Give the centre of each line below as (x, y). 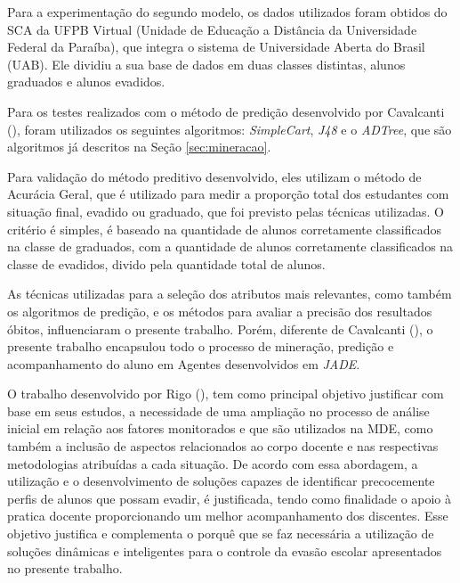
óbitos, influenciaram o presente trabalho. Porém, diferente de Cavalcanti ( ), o (220, 328)
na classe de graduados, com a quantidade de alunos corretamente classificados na (230, 246)
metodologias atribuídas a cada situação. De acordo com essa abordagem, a (213, 463)
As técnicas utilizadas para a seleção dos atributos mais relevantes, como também (230, 294)
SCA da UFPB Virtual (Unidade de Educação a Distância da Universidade (212, 29)
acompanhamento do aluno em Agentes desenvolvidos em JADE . (184, 363)
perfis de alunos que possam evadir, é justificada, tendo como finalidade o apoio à (230, 498)
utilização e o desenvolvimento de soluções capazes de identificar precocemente (221, 481)
